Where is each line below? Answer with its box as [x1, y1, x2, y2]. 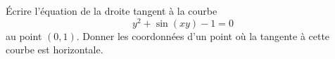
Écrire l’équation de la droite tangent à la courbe [6, 4, 217, 18]
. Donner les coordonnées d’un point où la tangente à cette [76, 28, 330, 43]
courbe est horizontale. [6, 42, 103, 57]
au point [6, 28, 42, 43]
